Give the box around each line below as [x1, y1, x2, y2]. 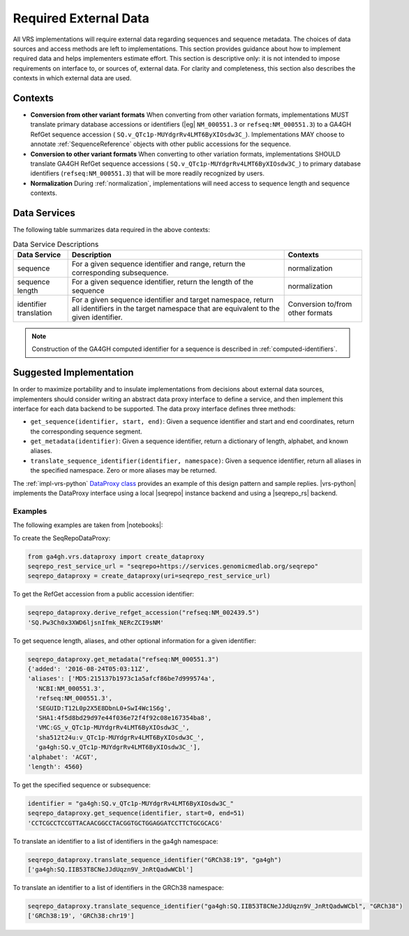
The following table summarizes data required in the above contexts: [13, 226, 211, 234]
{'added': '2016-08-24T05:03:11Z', [27, 665, 149, 673]
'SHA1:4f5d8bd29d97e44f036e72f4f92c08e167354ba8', [35, 714, 212, 721]
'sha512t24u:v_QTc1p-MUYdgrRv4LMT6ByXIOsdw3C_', [35, 733, 205, 741]
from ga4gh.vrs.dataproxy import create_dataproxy [27, 552, 205, 561]
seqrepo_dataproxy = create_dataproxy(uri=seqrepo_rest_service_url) [27, 572, 271, 580]
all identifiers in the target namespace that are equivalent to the [71, 303, 280, 313]
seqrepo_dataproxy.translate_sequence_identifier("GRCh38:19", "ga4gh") [27, 856, 282, 863]
